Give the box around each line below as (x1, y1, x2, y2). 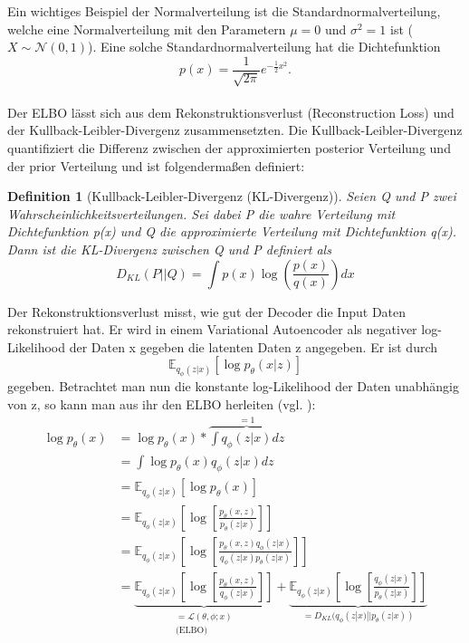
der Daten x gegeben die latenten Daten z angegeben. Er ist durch (69, 337, 438, 356)
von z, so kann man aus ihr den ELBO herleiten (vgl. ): (7, 395, 316, 414)
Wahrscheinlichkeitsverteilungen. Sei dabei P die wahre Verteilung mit (7, 204, 396, 223)
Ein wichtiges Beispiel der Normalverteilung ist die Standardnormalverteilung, (7, 2, 441, 20)
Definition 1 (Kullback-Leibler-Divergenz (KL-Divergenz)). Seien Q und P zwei (7, 187, 456, 206)
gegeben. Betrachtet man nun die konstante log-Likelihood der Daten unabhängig (7, 377, 459, 396)
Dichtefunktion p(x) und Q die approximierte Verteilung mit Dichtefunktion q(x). (7, 222, 457, 241)
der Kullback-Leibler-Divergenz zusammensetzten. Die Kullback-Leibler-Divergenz (7, 120, 463, 139)
